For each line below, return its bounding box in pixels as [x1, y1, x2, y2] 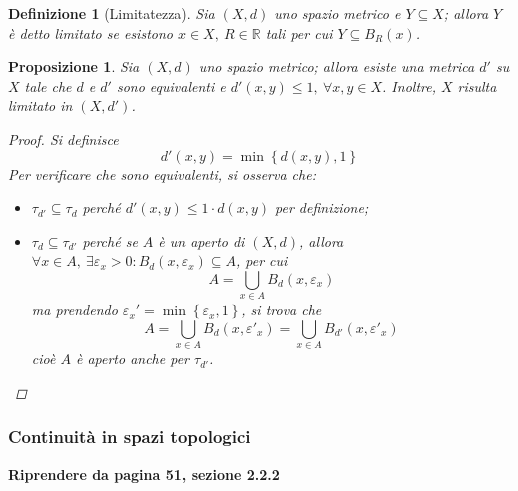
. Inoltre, [382, 75, 436, 96]
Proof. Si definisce [8, 128, 119, 149]
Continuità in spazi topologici [8, 424, 251, 449]
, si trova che [241, 299, 322, 320]
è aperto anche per [75, 348, 190, 369]
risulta [457, 75, 497, 96]
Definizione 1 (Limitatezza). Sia [8, 3, 215, 23]
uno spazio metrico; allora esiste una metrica [198, 56, 475, 77]
